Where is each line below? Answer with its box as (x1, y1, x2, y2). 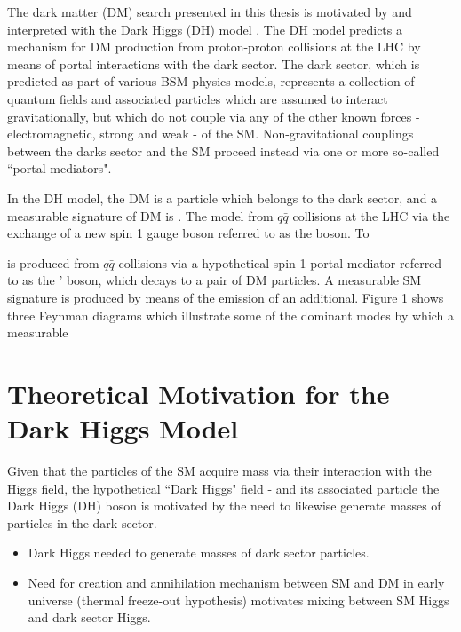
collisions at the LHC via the (292, 206, 450, 225)
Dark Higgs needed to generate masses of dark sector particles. (28, 543, 370, 562)
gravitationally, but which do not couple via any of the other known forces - (7, 107, 420, 125)
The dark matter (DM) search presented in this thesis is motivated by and (7, 3, 412, 20)
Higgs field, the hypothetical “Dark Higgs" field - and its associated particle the (7, 478, 440, 497)
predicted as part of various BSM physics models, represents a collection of (7, 72, 415, 91)
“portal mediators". (7, 159, 112, 178)
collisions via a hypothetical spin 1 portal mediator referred (118, 253, 442, 272)
